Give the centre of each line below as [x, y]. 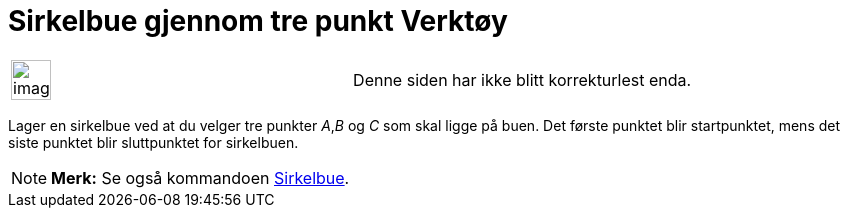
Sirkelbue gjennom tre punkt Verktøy [258, 21]
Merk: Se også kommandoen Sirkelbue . [200, 177]
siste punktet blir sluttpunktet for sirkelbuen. [153, 142]
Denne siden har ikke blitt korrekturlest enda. [522, 79]
